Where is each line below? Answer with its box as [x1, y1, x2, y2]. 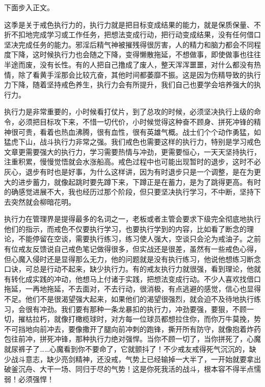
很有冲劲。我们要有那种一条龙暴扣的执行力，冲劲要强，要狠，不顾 [25, 303, 247, 314]
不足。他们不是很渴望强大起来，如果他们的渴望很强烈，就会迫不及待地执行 [4, 294, 254, 304]
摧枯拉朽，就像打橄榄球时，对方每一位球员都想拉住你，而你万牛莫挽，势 [18, 313, 261, 324]
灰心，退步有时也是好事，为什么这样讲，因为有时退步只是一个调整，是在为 [4, 166, 254, 177]
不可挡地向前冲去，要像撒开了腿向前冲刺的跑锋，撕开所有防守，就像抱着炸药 [4, 323, 261, 334]
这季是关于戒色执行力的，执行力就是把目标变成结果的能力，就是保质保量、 [4, 19, 254, 30]
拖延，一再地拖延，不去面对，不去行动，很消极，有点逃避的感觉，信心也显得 [4, 283, 261, 294]
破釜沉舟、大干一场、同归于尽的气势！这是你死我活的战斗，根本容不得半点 [4, 364, 254, 374]
